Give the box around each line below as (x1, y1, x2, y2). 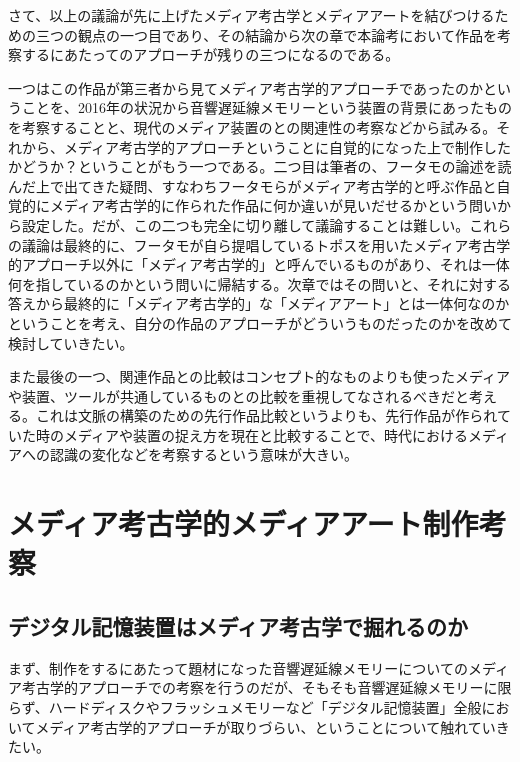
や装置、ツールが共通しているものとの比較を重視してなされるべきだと (8, 385, 470, 406)
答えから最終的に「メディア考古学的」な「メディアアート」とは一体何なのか (8, 293, 510, 314)
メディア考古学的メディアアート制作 (8, 503, 479, 544)
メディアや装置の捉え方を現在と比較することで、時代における (63, 424, 469, 445)
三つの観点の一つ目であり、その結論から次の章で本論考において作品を (35, 24, 497, 45)
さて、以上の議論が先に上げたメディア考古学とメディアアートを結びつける (8, 5, 495, 25)
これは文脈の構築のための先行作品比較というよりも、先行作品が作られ (35, 405, 497, 426)
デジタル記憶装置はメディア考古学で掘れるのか (8, 611, 469, 642)
